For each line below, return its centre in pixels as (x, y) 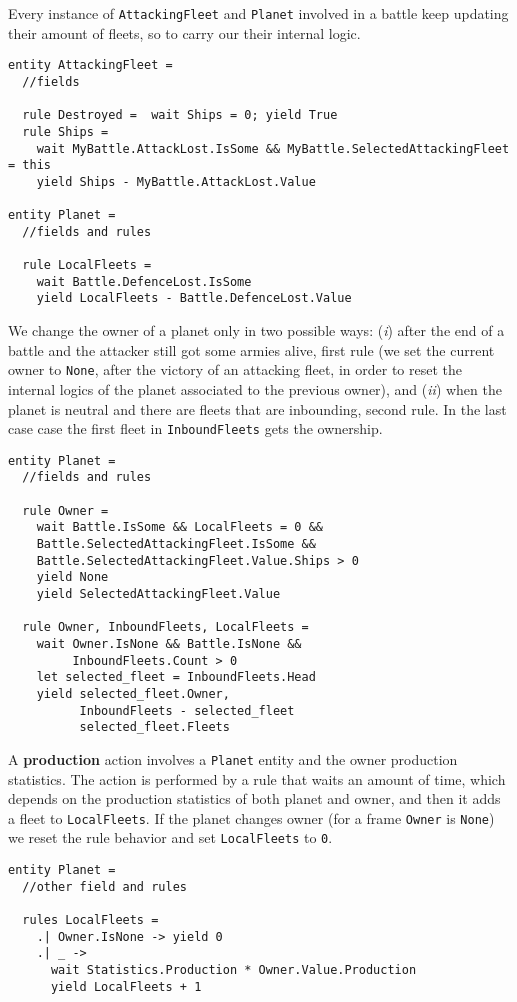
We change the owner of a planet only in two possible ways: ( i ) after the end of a (256, 330)
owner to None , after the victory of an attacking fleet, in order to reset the (235, 369)
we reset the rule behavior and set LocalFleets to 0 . (170, 837)
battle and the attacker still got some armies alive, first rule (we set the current (251, 349)
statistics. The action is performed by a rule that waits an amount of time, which (257, 778)
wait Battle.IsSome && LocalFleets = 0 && (179, 527)
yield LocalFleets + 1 (126, 986)
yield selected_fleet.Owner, (133, 693)
